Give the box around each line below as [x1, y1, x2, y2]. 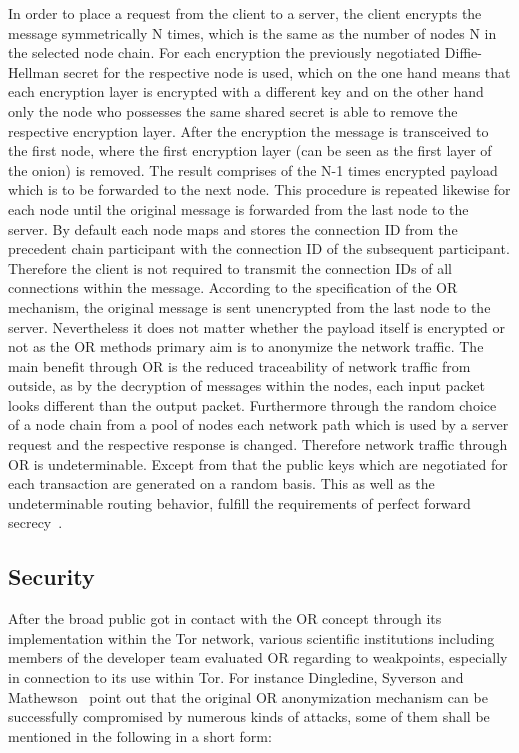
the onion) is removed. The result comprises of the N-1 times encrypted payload [8, 159, 498, 180]
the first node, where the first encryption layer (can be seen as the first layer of [8, 140, 492, 161]
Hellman [8, 61, 59, 82]
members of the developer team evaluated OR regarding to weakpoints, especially [8, 647, 508, 668]
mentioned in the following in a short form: [8, 725, 272, 746]
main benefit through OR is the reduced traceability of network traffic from [8, 355, 471, 376]
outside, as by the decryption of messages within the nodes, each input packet [8, 375, 485, 396]
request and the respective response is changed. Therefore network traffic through [8, 434, 508, 455]
